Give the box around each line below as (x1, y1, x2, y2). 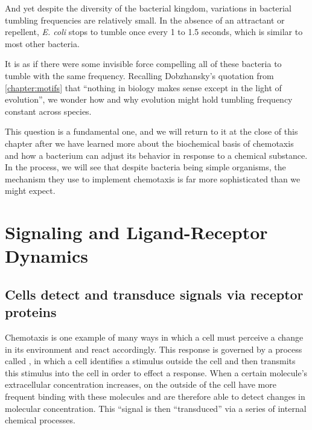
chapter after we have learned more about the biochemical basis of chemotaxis (5, 136, 294, 149)
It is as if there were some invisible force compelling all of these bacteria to (5, 57, 282, 70)
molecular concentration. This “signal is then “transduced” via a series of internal (5, 402, 307, 414)
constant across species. (5, 104, 92, 117)
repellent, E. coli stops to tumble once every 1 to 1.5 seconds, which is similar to (5, 25, 303, 38)
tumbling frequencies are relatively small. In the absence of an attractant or (5, 13, 285, 26)
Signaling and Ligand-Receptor (5, 220, 268, 245)
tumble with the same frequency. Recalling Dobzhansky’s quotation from (5, 69, 274, 82)
